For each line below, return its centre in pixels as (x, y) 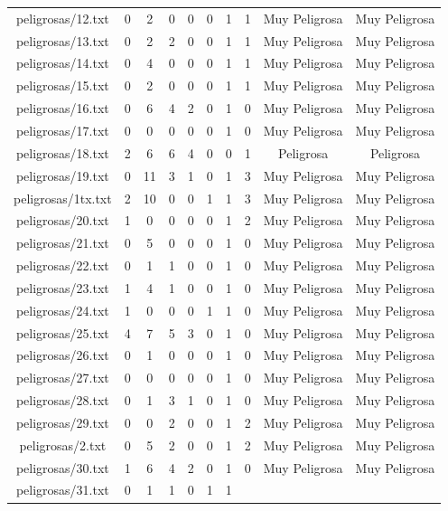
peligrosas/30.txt (62, 467)
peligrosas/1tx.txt (63, 198)
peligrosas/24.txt (62, 310)
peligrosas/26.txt (62, 355)
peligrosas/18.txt (62, 152)
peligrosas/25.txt (62, 332)
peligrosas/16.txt (62, 108)
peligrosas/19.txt (62, 175)
